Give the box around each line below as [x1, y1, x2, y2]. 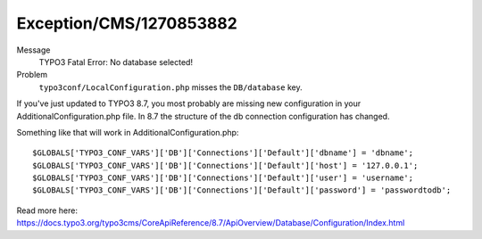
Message [16, 45, 51, 55]
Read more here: [16, 205, 78, 216]
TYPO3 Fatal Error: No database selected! [38, 56, 194, 67]
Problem [16, 70, 48, 80]
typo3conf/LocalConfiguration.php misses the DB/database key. [38, 81, 303, 93]
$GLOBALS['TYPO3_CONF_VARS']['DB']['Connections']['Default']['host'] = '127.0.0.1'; [32, 161, 419, 170]
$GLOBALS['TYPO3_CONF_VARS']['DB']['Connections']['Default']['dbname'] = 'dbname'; [32, 148, 414, 158]
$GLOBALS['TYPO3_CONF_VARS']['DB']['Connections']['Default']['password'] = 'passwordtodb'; [32, 185, 452, 195]
